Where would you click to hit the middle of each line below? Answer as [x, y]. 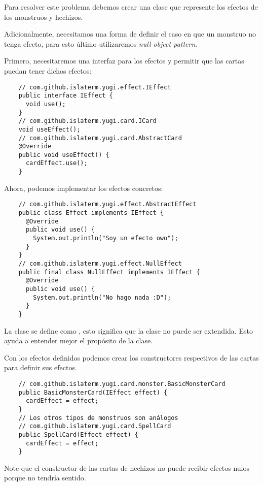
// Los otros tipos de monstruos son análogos [98, 418]
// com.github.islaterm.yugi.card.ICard [87, 121]
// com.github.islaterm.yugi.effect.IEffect [95, 87]
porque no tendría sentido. [45, 478]
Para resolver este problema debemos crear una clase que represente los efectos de [131, 7]
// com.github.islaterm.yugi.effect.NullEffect [100, 263]
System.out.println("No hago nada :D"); [102, 297]
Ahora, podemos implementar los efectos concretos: [84, 188]
